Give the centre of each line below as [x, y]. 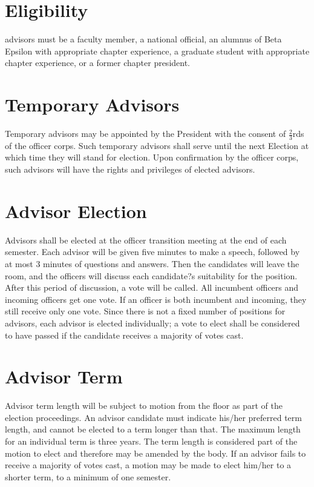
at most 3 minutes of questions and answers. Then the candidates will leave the [152, 263]
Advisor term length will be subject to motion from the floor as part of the [144, 406]
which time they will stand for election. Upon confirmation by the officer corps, [152, 157]
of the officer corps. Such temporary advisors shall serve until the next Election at [157, 145]
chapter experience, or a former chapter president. [98, 63]
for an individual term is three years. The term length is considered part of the [151, 441]
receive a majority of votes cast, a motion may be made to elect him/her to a [148, 465]
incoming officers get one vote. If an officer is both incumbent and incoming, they [156, 299]
